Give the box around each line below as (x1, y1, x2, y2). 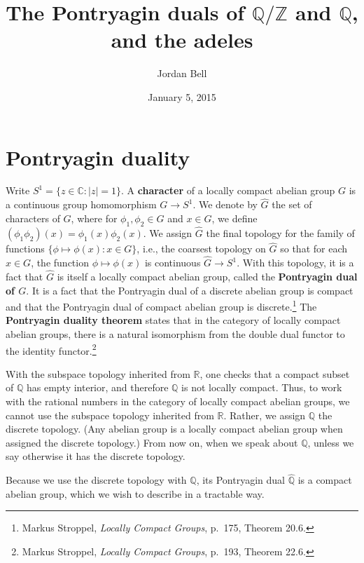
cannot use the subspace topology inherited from (6, 407, 214, 422)
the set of (272, 197, 312, 212)
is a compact (297, 473, 352, 487)
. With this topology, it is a (237, 255, 354, 270)
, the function (31, 255, 89, 270)
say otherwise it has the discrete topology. (6, 449, 185, 463)
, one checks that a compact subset (199, 366, 350, 381)
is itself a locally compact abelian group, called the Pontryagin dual (57, 269, 358, 283)
